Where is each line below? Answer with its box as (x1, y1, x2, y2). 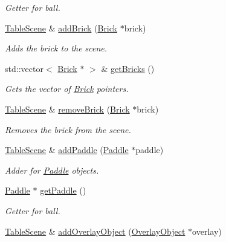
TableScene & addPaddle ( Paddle (5, 143, 129, 156)
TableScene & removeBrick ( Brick (5, 102, 130, 115)
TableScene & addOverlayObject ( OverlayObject (5, 224, 186, 237)
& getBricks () (101, 62, 155, 74)
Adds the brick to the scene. (5, 42, 108, 54)
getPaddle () (40, 184, 86, 197)
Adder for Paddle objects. (5, 163, 99, 176)
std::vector (5, 62, 44, 74)
